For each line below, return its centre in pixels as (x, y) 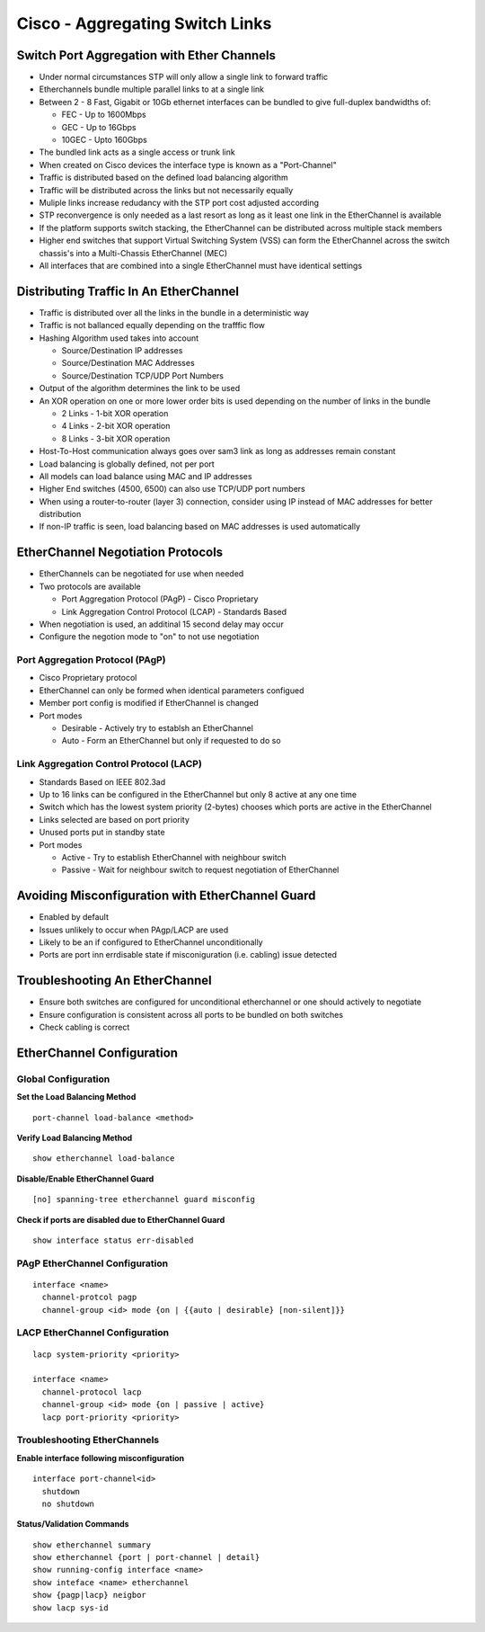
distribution (60, 514)
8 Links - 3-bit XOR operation (116, 438)
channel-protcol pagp (89, 1298)
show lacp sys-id (71, 1608)
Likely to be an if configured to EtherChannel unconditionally (151, 942)
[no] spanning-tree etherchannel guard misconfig (144, 1199)
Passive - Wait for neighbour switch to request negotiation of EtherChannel (200, 870)
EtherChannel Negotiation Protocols (120, 553)
